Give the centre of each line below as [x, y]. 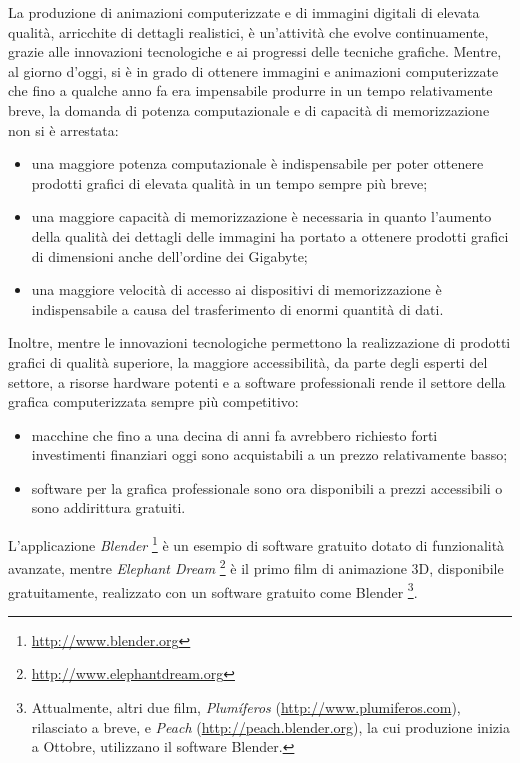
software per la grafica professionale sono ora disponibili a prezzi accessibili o [267, 487]
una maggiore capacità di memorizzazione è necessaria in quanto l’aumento [261, 216]
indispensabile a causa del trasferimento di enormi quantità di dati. [237, 308]
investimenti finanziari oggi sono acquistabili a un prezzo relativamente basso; [269, 454]
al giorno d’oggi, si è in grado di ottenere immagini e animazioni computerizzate [253, 70]
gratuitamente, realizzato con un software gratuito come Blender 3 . [213, 590]
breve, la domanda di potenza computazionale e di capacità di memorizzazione [249, 109]
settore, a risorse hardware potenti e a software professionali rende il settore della [257, 381]
